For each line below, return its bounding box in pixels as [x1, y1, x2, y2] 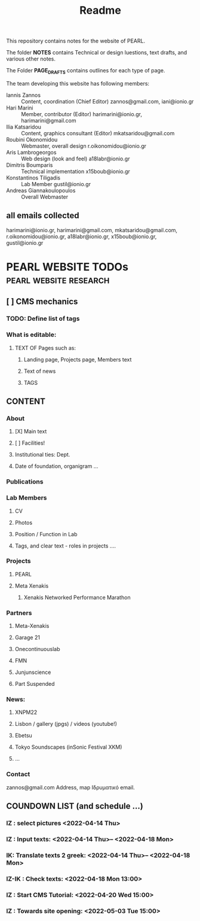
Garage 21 [14, 634, 41, 641]
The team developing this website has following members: [6, 80, 150, 87]
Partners [6, 609, 32, 617]
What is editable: [6, 330, 57, 339]
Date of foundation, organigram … [14, 463, 99, 470]
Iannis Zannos [6, 91, 41, 99]
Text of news [23, 367, 56, 375]
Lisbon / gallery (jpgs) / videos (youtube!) [14, 721, 118, 728]
